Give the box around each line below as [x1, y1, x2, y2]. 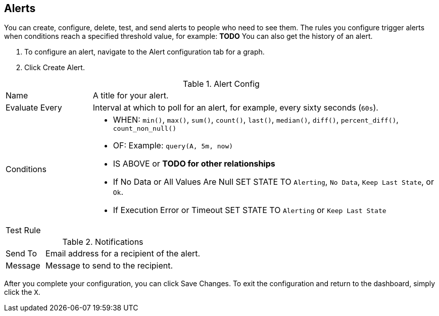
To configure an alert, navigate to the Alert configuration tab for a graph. [24, 47, 265, 57]
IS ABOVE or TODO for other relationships [113, 159, 275, 169]
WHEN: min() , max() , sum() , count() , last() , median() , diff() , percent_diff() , [113, 115, 399, 125]
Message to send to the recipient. [45, 260, 173, 271]
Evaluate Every [6, 102, 62, 113]
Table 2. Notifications [62, 237, 143, 247]
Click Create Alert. [24, 63, 85, 72]
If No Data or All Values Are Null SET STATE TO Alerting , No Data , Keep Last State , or [113, 177, 434, 187]
